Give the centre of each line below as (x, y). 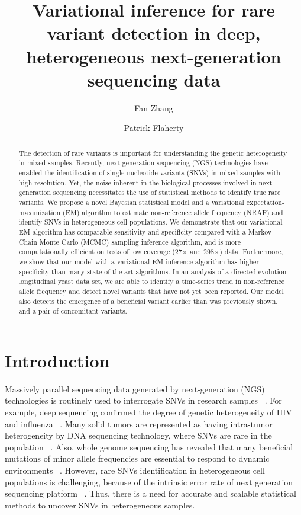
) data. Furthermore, (251, 252)
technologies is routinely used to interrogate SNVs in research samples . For (143, 400)
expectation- (265, 202)
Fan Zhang (154, 108)
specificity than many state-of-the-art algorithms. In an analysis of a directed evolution (153, 271)
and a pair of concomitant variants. (73, 311)
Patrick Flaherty (154, 128)
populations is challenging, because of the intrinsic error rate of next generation (149, 482)
